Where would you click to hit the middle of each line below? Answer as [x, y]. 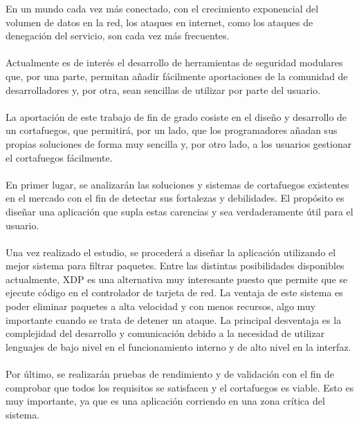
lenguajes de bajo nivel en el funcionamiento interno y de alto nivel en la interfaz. [178, 346]
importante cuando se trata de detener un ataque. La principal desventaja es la [174, 319]
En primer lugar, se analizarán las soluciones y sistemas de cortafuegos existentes [177, 184]
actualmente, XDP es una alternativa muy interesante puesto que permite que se [177, 279]
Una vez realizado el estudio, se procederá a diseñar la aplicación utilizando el [171, 252]
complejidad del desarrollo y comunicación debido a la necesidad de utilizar [165, 333]
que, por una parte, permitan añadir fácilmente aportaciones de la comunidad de [177, 76]
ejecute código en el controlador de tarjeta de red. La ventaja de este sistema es [174, 292]
